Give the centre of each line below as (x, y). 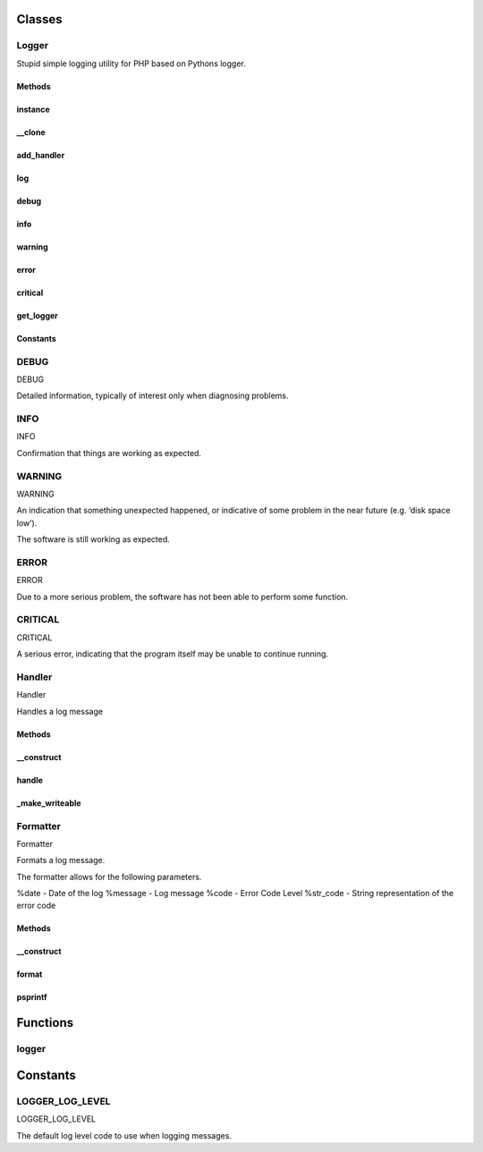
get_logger (37, 315)
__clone (31, 132)
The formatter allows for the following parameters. (109, 877)
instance (33, 109)
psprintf (32, 997)
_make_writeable (49, 803)
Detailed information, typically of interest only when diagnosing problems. (153, 396)
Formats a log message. (61, 860)
